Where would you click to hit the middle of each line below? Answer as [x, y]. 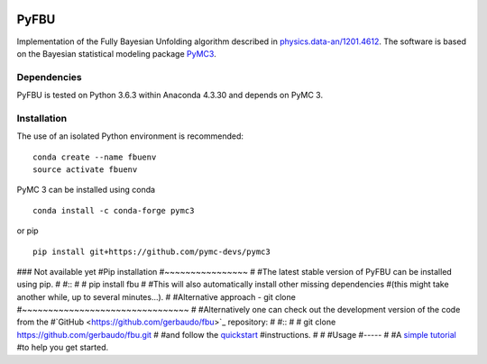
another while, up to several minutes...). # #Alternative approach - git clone [156, 296]
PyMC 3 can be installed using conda [86, 190]
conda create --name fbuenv [95, 157]
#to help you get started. [63, 348]
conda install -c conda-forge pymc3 [114, 210]
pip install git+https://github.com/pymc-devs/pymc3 [152, 251]
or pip [28, 231]
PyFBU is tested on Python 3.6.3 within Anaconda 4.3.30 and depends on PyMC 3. [170, 96]
